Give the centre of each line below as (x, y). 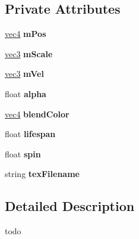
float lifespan (30, 134)
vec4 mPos (26, 34)
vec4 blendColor (37, 114)
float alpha (26, 93)
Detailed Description (70, 206)
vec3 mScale (29, 53)
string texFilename (42, 174)
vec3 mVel (24, 74)
